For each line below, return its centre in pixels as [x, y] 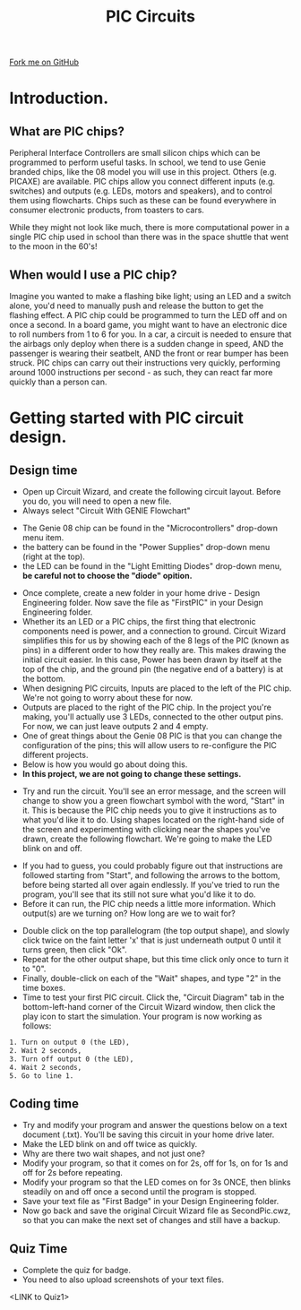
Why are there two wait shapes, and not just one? [114, 1154]
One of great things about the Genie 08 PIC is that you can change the [152, 736]
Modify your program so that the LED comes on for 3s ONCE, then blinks [156, 1182]
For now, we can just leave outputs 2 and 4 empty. [115, 726]
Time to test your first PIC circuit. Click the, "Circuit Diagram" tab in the [153, 997]
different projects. [55, 755]
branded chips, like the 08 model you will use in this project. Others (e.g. [143, 172]
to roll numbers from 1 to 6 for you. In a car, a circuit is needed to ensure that [150, 334]
